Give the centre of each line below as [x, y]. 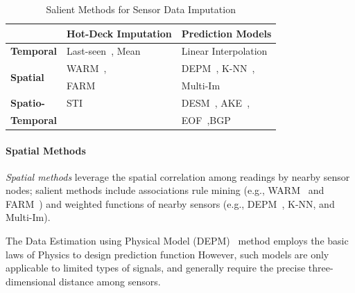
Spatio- [28, 102]
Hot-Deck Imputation [119, 33]
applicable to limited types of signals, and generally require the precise [156, 268]
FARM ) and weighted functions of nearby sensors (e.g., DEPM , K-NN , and [170, 203]
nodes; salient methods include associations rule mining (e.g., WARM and [165, 190]
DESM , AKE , [216, 102]
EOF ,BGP [206, 119]
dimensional [31, 281]
